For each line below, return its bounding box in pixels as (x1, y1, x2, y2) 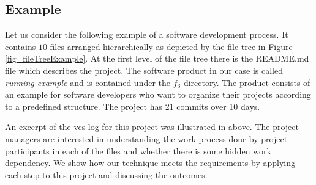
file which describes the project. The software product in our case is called (5, 63, 283, 76)
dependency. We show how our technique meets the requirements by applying (5, 156, 296, 169)
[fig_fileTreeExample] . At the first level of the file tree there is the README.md (5, 52, 309, 65)
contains (5, 40, 36, 53)
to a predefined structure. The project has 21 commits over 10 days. (5, 100, 260, 112)
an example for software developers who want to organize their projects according (5, 88, 311, 101)
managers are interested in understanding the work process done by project (5, 132, 288, 145)
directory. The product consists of (183, 76, 310, 89)
